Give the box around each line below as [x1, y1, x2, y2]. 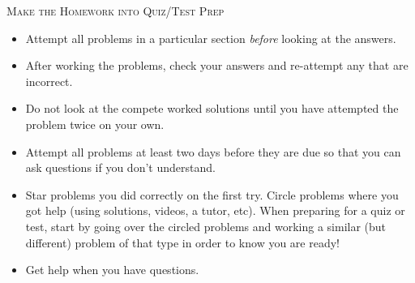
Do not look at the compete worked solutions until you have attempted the [25, 100, 399, 117]
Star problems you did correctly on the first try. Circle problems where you [25, 186, 399, 203]
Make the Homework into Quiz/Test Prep [6, 2, 225, 19]
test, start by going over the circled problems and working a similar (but [25, 217, 387, 234]
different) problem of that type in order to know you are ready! [25, 234, 340, 251]
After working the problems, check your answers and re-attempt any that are [25, 57, 409, 74]
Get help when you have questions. [25, 261, 199, 278]
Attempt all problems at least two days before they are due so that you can [25, 143, 401, 160]
